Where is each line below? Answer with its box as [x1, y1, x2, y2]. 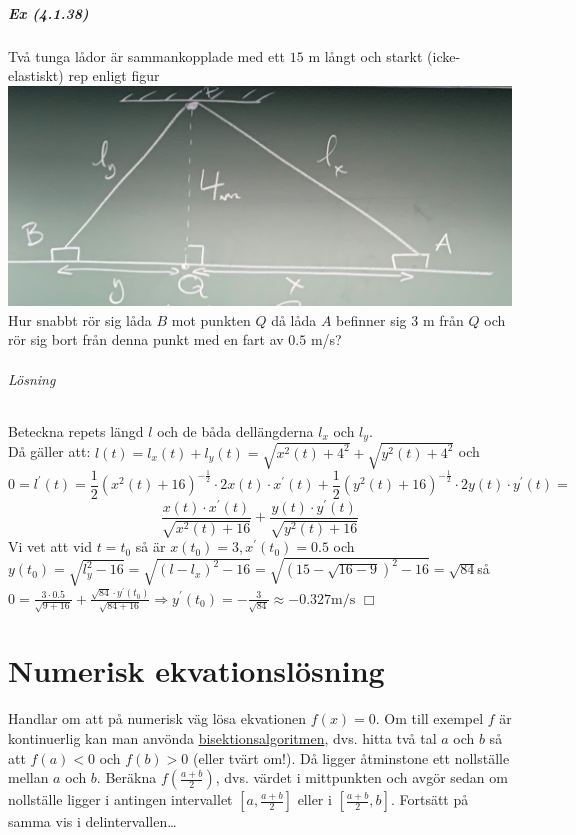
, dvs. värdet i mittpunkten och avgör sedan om [215, 767, 508, 788]
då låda [271, 309, 317, 330]
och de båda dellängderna [157, 420, 314, 441]
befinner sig [336, 309, 407, 330]
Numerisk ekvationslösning [8, 650, 385, 691]
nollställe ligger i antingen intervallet [8, 789, 233, 810]
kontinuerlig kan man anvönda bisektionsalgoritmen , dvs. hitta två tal [8, 727, 437, 748]
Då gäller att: [8, 441, 91, 462]
